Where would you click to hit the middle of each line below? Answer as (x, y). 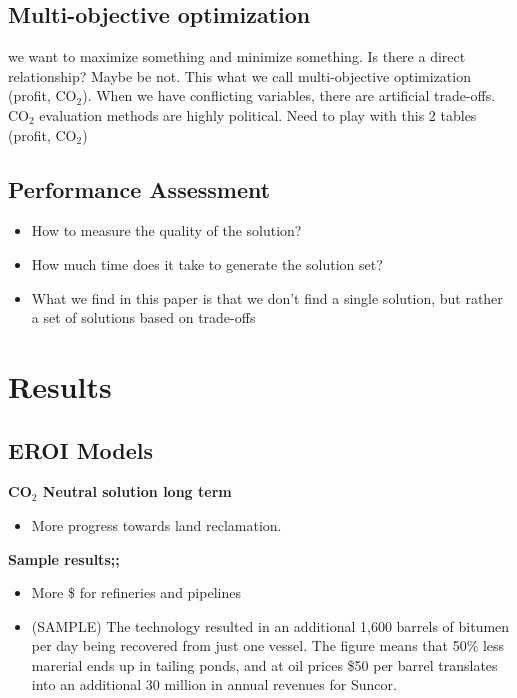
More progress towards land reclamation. (156, 524)
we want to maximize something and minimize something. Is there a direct (237, 56)
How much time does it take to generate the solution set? (207, 263)
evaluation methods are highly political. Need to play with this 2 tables (258, 114)
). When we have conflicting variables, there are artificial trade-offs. (289, 95)
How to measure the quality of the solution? (166, 230)
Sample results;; (64, 558)
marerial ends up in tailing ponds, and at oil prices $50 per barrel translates (264, 664)
